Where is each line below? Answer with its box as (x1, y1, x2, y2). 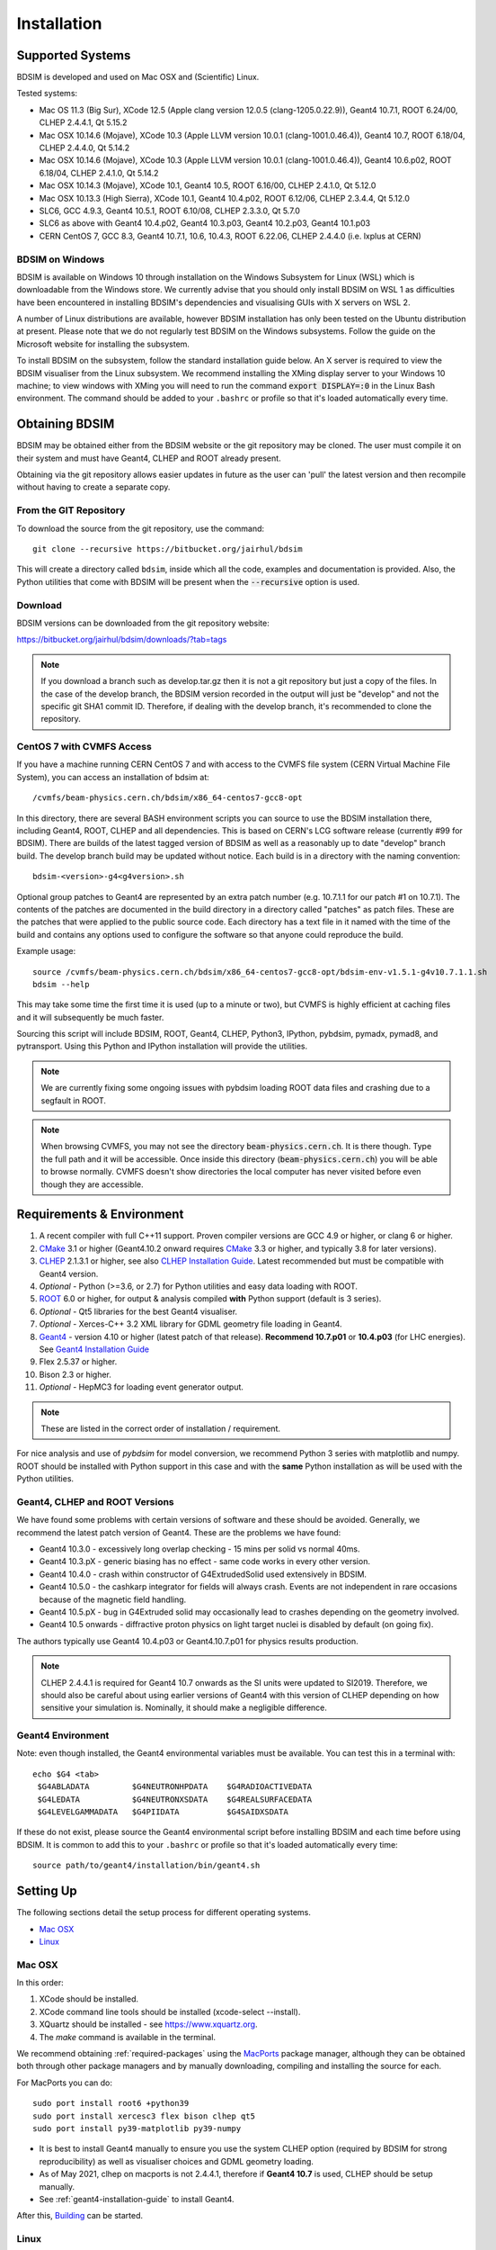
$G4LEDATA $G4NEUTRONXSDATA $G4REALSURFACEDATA (37, 1794, 313, 1804)
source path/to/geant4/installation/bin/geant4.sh (32, 1860, 261, 1871)
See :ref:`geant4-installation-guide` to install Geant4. (39, 2193, 235, 2204)
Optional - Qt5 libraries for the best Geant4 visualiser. (39, 1306, 238, 1317)
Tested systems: (16, 88, 78, 99)
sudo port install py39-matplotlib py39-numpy (32, 2123, 242, 2133)
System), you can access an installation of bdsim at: (16, 771, 210, 782)
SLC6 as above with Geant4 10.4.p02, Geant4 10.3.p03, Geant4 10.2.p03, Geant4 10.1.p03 (39, 218, 371, 229)
